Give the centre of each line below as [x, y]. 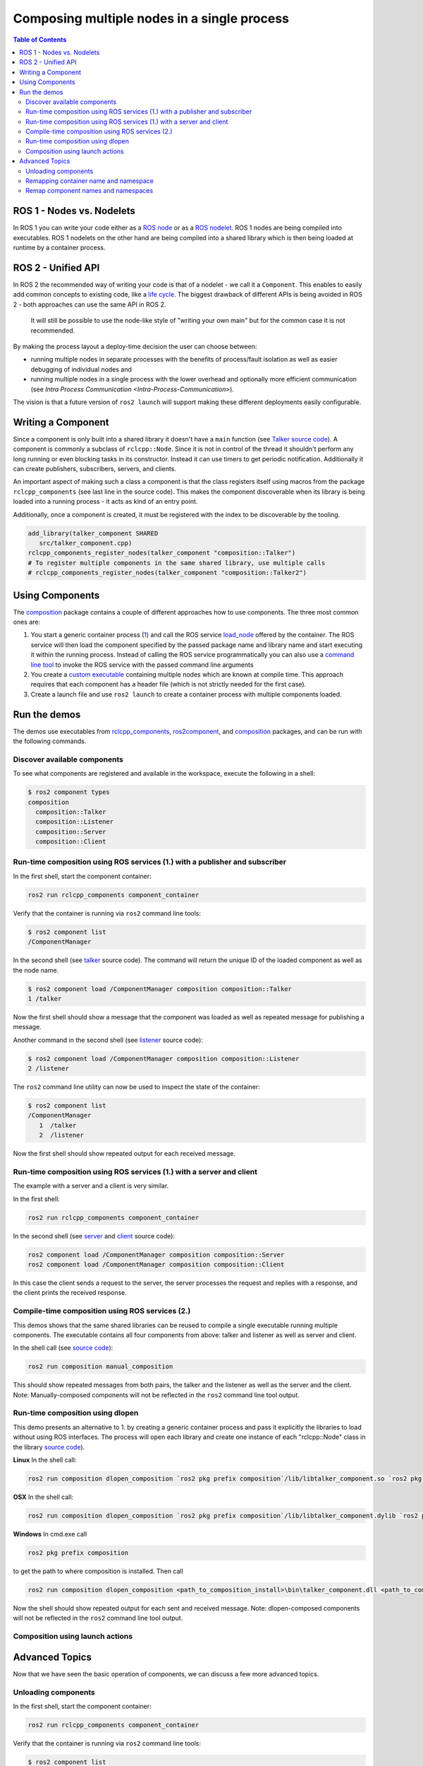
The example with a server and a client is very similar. [91, 1186]
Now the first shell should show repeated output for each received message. [124, 1154]
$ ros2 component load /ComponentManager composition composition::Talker [160, 989]
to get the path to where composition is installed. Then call [98, 1571]
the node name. [36, 970]
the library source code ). [49, 1447]
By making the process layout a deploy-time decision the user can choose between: [135, 346]
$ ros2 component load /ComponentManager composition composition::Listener [164, 1059]
